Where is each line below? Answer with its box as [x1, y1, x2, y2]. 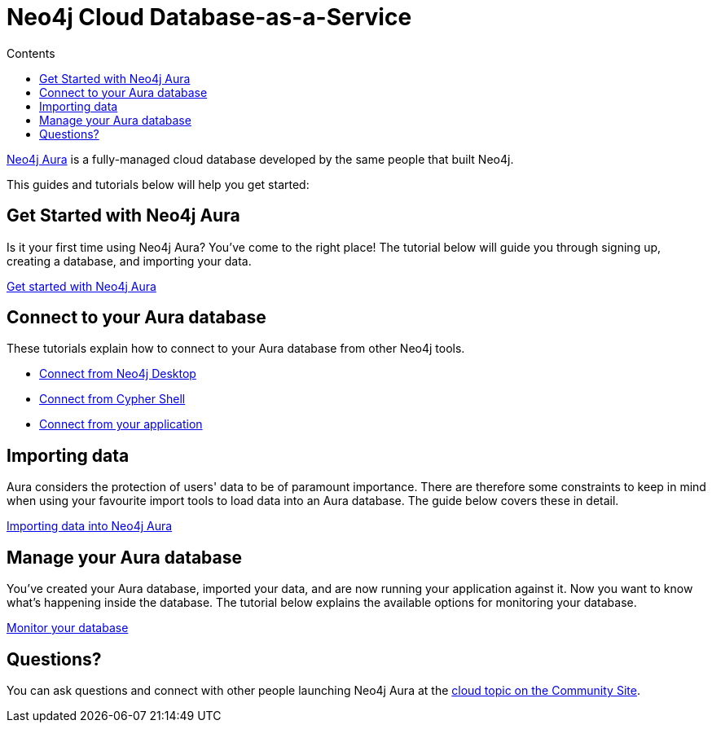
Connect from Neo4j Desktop [39, 367, 196, 381]
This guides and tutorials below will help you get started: [7, 177, 310, 191]
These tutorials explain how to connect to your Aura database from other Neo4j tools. [7, 341, 465, 356]
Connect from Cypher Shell [39, 392, 186, 406]
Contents [7, 46, 55, 60]
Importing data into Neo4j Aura [7, 519, 173, 534]
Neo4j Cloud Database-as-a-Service [7, 3, 412, 31]
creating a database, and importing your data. [7, 253, 252, 268]
